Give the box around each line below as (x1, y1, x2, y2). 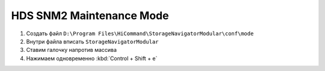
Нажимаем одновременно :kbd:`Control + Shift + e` (26, 54, 158, 62)
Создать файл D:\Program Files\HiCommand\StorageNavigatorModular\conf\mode (26, 30, 254, 37)
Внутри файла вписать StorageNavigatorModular (26, 38, 159, 45)
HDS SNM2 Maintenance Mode (11, 9, 169, 22)
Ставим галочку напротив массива (26, 47, 117, 54)
